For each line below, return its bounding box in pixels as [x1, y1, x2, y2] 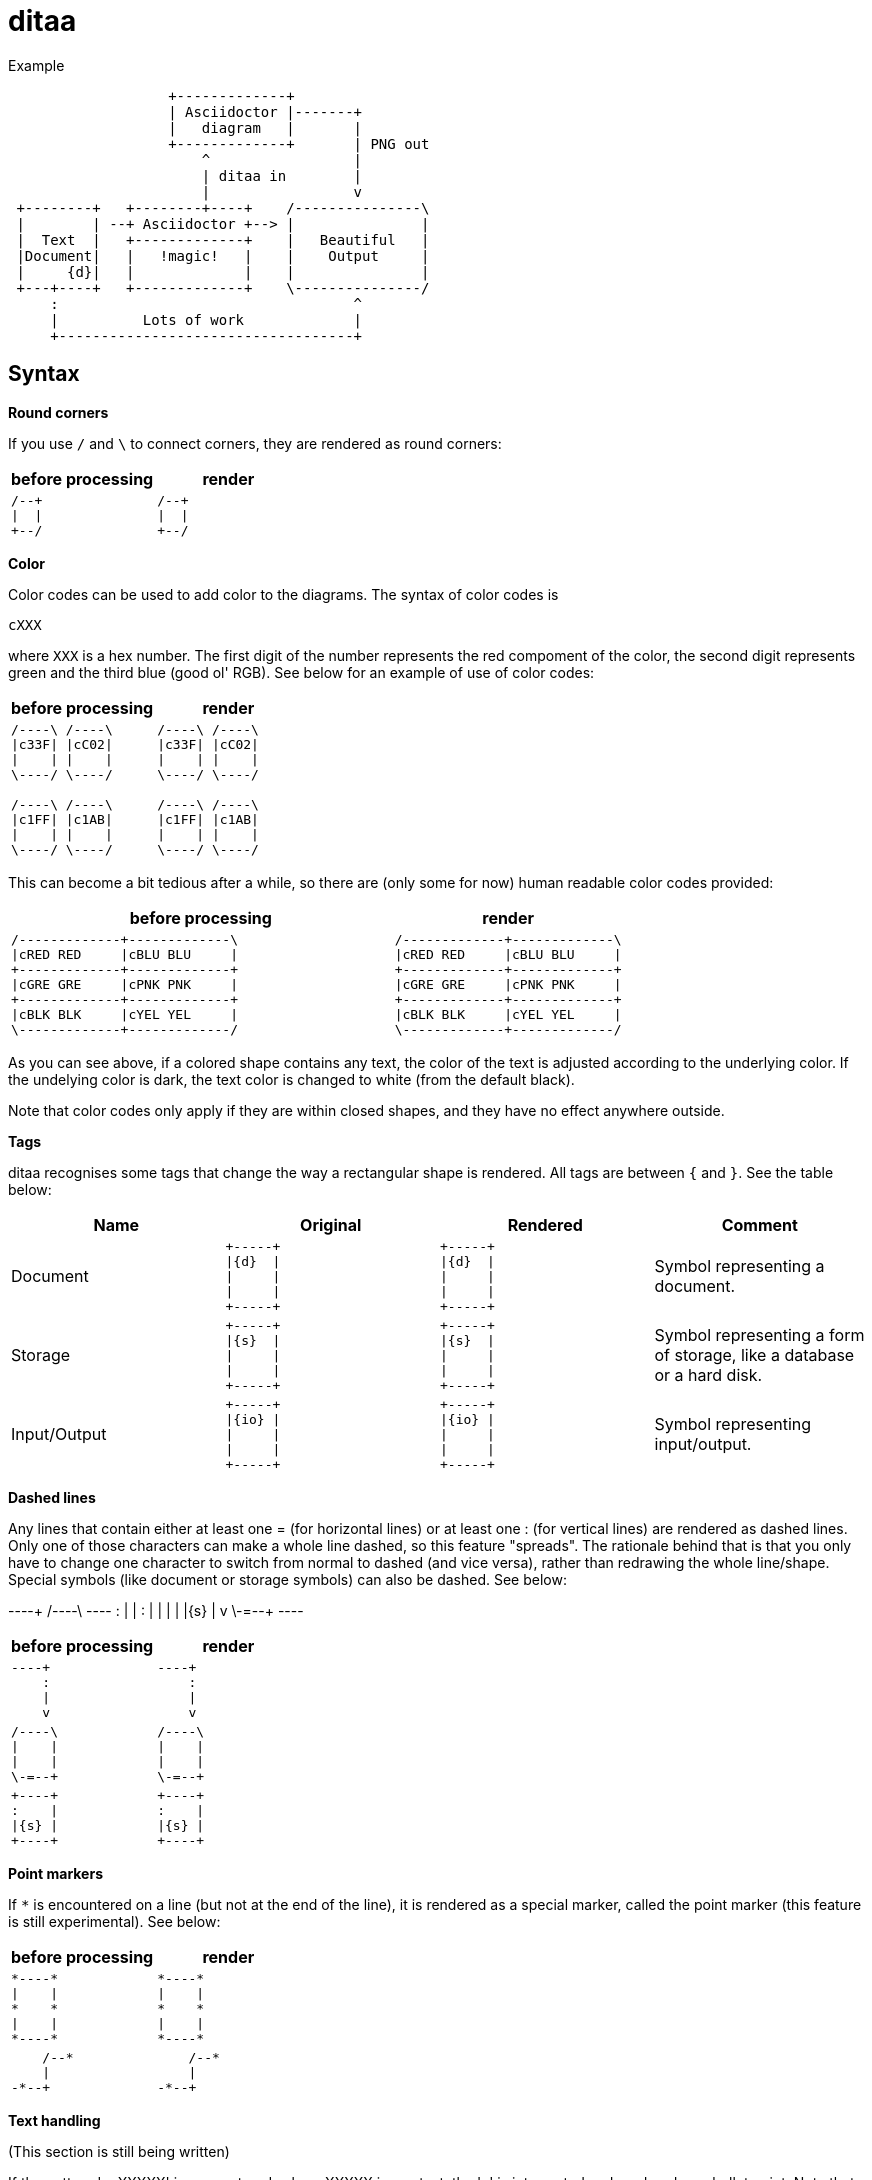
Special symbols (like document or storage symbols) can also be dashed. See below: [8, 1570, 567, 1588]
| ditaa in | [201, 167, 363, 184]
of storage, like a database [654, 1345, 855, 1366]
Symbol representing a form [654, 1325, 865, 1346]
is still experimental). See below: [8, 1912, 221, 1930]
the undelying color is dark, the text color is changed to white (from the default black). [8, 1070, 575, 1088]
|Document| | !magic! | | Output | [16, 247, 430, 264]
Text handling [8, 2111, 101, 2129]
